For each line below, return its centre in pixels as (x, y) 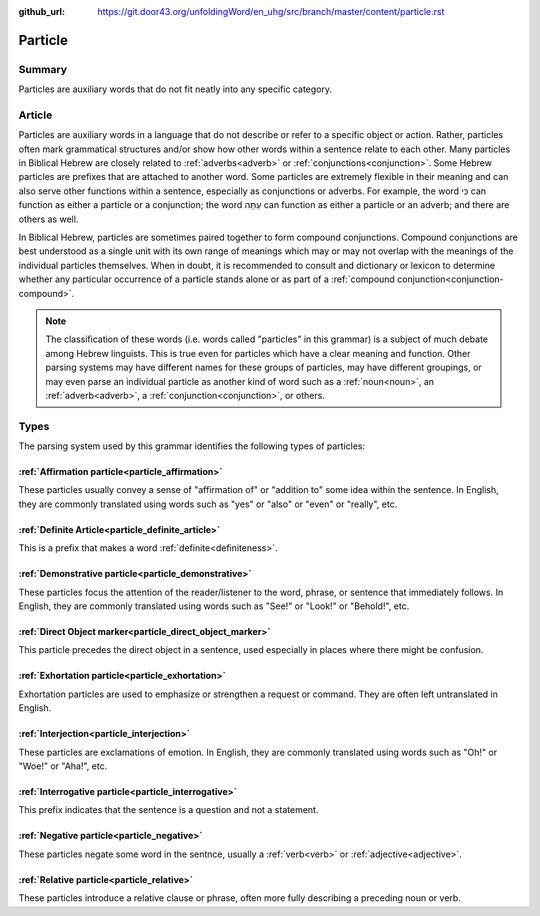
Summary (43, 69)
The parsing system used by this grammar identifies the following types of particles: (192, 446)
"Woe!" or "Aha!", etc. (63, 766)
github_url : (41, 11)
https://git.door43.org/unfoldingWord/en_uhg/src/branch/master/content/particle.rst (271, 11)
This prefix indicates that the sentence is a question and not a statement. (168, 810)
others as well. (48, 219)
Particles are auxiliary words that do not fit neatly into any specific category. (175, 89)
